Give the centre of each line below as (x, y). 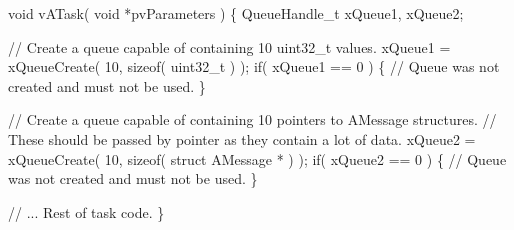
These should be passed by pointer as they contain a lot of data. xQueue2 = (242, 138)
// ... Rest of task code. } (86, 211)
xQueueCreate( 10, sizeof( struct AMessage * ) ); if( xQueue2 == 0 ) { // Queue (257, 158)
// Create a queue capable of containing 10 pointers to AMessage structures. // (252, 119)
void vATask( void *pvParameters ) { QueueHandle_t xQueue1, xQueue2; (236, 13)
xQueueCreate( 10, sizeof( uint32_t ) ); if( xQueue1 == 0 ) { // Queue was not (254, 66)
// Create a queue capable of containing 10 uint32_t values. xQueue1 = (229, 46)
